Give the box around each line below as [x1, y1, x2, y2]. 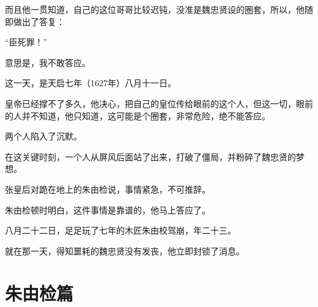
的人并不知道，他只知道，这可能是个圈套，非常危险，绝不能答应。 [5, 109, 270, 122]
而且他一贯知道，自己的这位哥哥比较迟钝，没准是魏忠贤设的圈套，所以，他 [5, 3, 305, 15]
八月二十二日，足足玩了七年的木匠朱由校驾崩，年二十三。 [5, 224, 236, 237]
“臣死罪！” [5, 35, 48, 48]
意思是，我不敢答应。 [5, 56, 91, 68]
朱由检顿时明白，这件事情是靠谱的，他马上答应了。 [5, 203, 210, 216]
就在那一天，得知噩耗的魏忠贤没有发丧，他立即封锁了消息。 [5, 244, 245, 257]
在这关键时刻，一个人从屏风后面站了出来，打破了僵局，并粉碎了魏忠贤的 [5, 150, 296, 163]
